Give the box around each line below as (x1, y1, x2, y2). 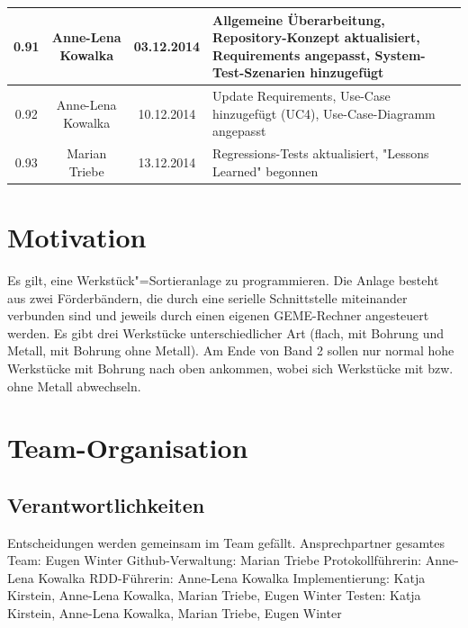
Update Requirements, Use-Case (212, 86, 391, 105)
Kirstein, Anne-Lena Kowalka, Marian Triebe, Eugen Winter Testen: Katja (7, 586, 421, 605)
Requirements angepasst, (212, 45, 371, 64)
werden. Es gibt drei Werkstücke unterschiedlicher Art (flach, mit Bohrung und (7, 323, 445, 342)
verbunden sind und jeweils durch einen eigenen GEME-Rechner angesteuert (7, 306, 429, 325)
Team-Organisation (7, 429, 248, 466)
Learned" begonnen (212, 161, 319, 180)
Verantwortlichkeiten (7, 490, 205, 518)
